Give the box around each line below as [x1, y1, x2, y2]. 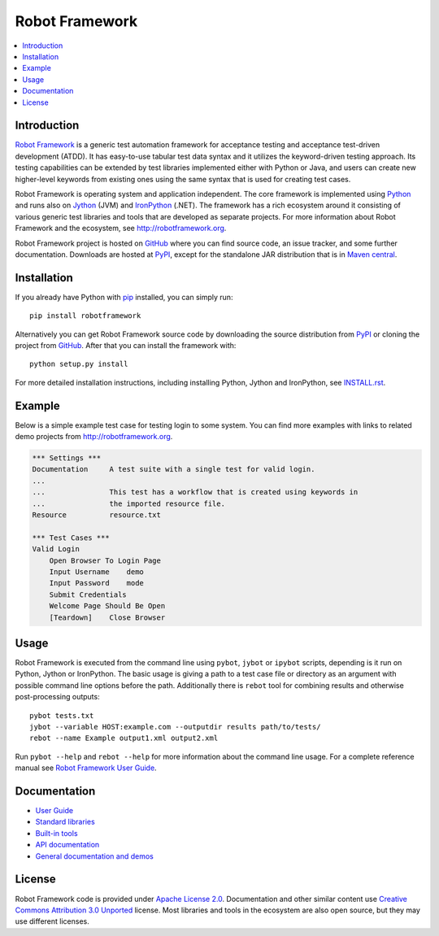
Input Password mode [49, 578, 144, 588]
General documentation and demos [35, 851, 154, 861]
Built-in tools [35, 828, 78, 838]
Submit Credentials [49, 590, 128, 599]
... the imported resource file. [32, 498, 225, 508]
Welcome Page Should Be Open [49, 602, 166, 611]
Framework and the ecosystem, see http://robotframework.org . [15, 224, 227, 233]
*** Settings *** [32, 454, 102, 463]
